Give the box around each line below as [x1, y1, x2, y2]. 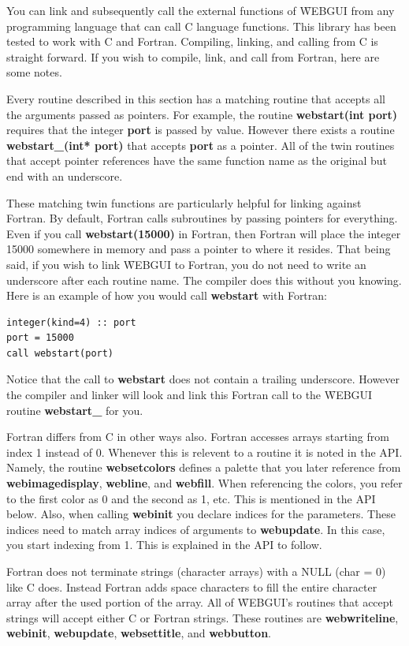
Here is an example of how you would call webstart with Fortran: [6, 287, 327, 304]
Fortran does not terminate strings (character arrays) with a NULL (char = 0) [6, 563, 386, 579]
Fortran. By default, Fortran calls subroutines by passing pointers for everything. [6, 210, 398, 226]
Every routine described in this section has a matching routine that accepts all [6, 90, 386, 106]
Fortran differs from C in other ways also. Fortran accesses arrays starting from [6, 428, 389, 445]
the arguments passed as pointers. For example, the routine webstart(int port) [6, 106, 398, 122]
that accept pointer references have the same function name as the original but [6, 152, 387, 169]
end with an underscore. [6, 167, 123, 184]
